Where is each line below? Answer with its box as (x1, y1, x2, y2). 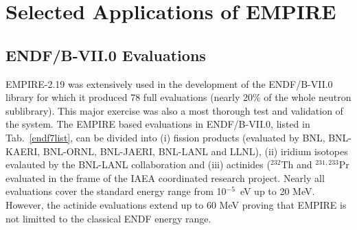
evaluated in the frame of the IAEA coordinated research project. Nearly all (5, 170, 325, 185)
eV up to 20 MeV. (240, 184, 315, 198)
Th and (281, 157, 312, 172)
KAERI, (5, 143, 41, 158)
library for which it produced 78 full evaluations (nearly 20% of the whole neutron (5, 90, 352, 104)
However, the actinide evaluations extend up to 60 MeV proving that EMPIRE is (5, 197, 347, 211)
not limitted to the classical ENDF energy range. (5, 211, 211, 225)
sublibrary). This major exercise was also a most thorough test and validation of (5, 103, 343, 117)
